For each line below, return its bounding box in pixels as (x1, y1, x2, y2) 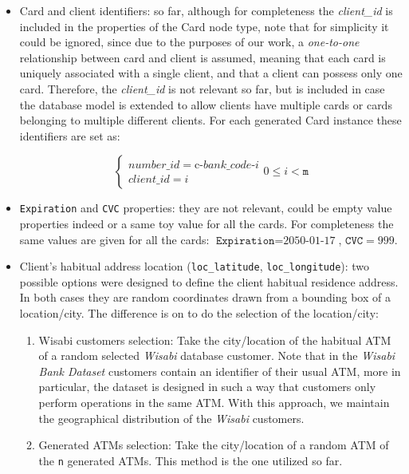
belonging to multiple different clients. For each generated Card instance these (19, 112, 402, 128)
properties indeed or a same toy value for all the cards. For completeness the (19, 215, 394, 231)
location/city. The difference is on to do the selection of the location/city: (19, 305, 379, 322)
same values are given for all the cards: (19, 231, 210, 247)
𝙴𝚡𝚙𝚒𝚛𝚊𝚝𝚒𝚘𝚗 (215, 235, 275, 247)
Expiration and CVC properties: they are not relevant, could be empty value (19, 199, 392, 216)
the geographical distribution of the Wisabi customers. (38, 409, 305, 426)
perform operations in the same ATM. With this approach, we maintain (38, 394, 390, 410)
